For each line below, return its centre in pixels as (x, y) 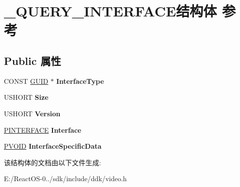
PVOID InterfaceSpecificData (53, 146)
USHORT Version (32, 113)
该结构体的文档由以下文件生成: (52, 162)
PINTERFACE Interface (43, 130)
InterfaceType (80, 81)
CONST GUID (26, 81)
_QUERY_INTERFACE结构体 (111, 11)
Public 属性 (33, 60)
